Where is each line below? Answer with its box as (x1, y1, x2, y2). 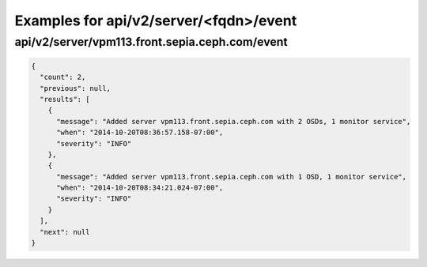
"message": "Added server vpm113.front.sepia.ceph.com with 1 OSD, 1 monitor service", (56, 172, 407, 181)
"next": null (40, 228, 90, 236)
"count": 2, (40, 73, 86, 82)
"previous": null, (40, 84, 111, 92)
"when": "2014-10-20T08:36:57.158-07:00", (56, 128, 224, 137)
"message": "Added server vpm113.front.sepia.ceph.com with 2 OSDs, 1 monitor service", (56, 117, 411, 126)
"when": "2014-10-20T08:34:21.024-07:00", (56, 183, 224, 193)
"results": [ (40, 95, 90, 103)
